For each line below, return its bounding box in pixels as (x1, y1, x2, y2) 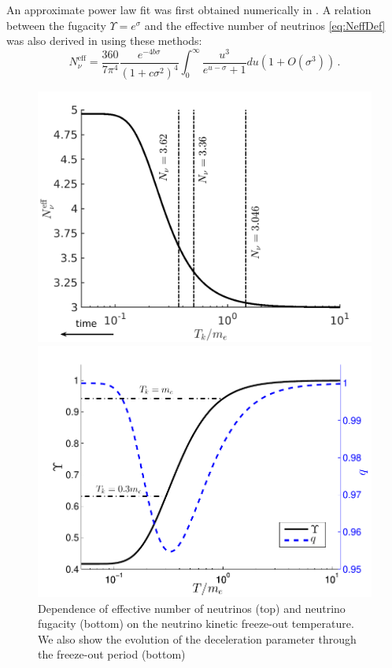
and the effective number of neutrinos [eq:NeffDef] (144, 17, 386, 33)
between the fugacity (6, 17, 106, 33)
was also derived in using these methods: (6, 32, 202, 49)
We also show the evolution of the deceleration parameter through (38, 630, 357, 647)
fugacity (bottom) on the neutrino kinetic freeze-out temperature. (38, 615, 354, 632)
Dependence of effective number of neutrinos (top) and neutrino (38, 599, 346, 616)
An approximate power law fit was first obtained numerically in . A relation (6, 2, 372, 17)
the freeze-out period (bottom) (38, 646, 186, 662)
